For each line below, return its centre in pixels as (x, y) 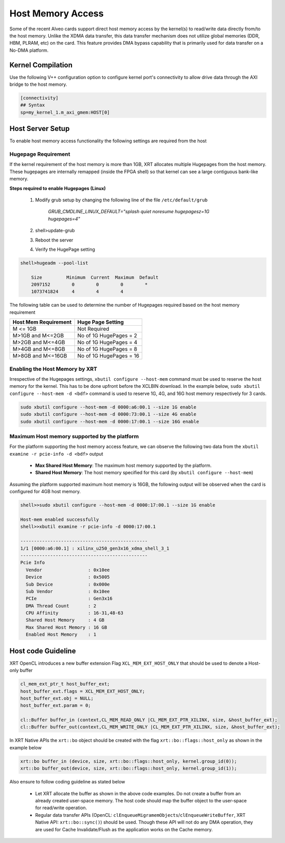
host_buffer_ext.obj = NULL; (57, 698)
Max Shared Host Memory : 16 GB (66, 627)
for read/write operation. (61, 808)
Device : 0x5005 (68, 577)
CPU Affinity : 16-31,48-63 (74, 613)
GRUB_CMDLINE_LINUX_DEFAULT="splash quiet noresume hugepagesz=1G (129, 212)
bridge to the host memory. (38, 84)
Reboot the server (54, 240)
